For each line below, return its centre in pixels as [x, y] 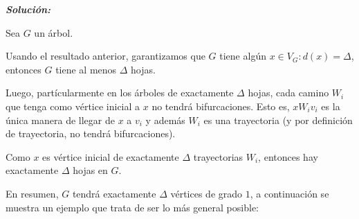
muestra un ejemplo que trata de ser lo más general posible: [132, 207]
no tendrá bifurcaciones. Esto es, [221, 106]
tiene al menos [86, 69]
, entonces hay [288, 156]
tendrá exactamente [114, 193]
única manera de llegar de [60, 120]
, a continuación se [289, 193]
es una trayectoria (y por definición [278, 120]
